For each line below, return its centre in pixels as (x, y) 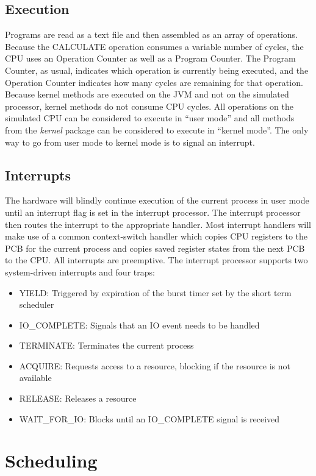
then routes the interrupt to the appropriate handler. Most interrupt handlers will (158, 224)
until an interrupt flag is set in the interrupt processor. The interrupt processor (153, 212)
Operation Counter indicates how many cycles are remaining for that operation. (154, 82)
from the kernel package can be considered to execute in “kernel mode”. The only (157, 130)
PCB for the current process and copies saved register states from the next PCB (155, 248)
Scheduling (51, 460)
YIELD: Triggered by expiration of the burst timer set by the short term (155, 292)
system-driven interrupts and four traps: (80, 272)
